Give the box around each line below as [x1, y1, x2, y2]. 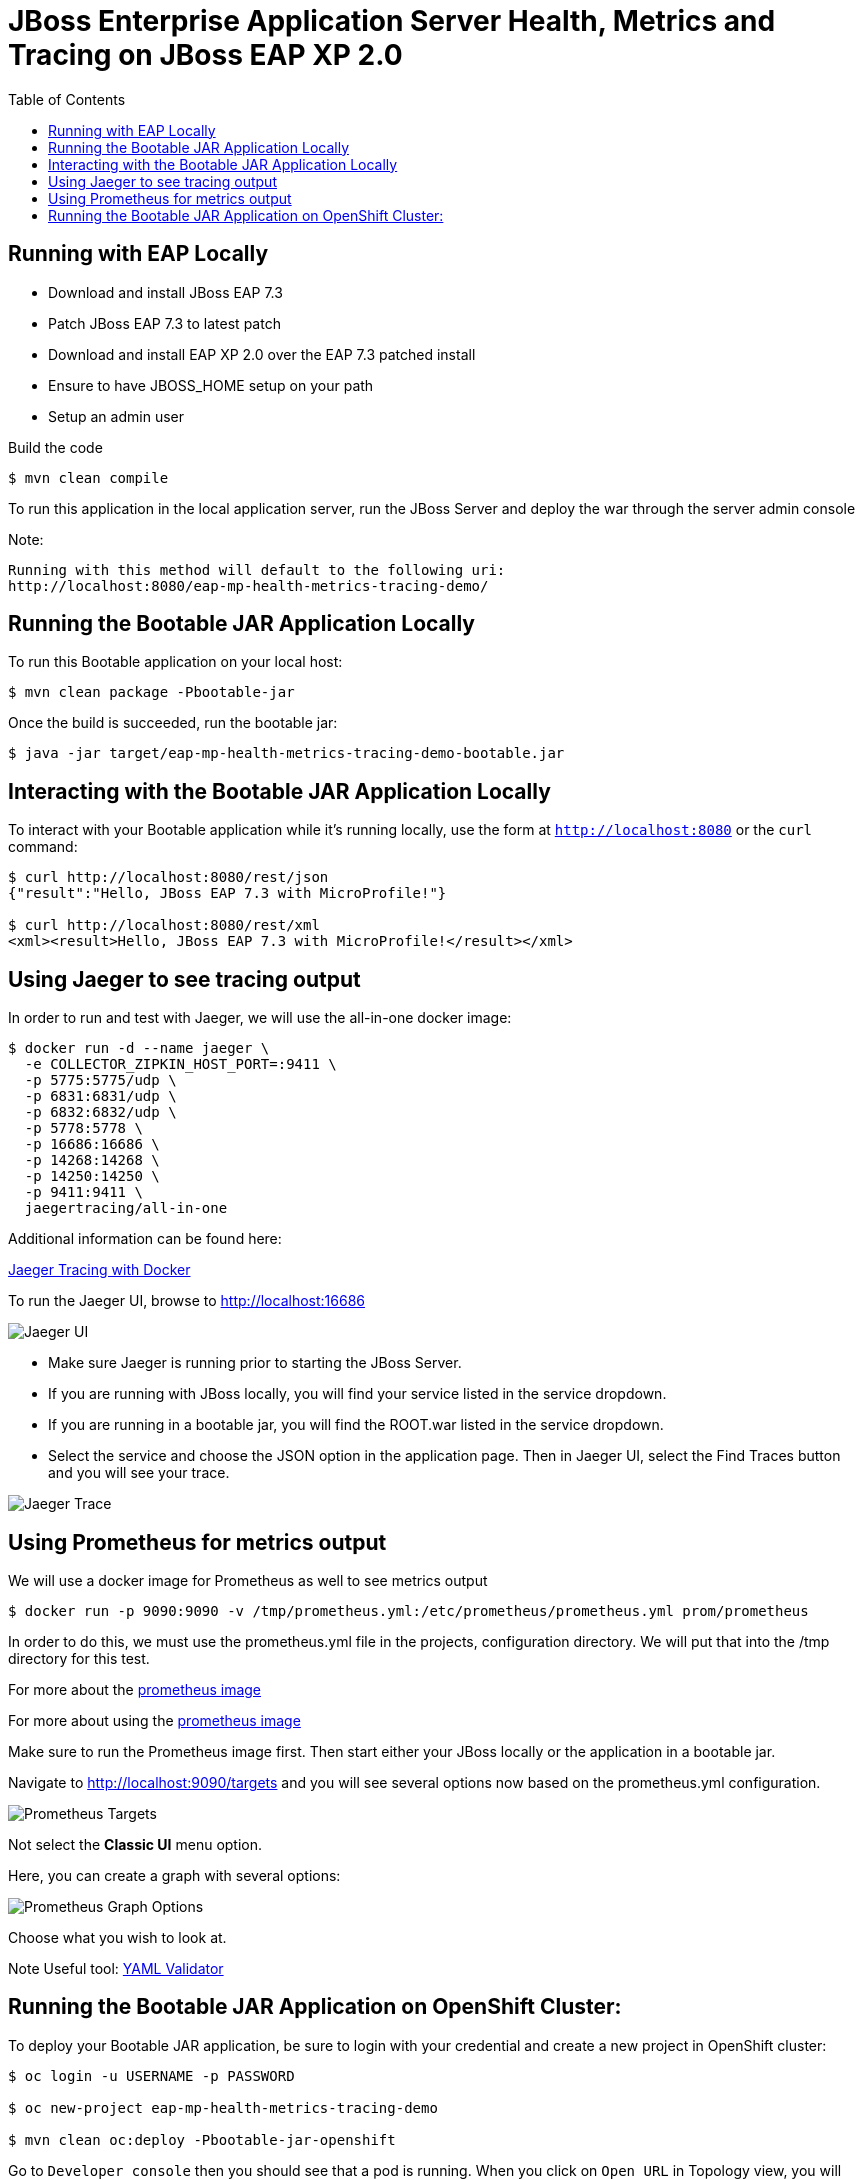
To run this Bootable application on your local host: [8, 653, 343, 671]
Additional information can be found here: [8, 1230, 282, 1248]
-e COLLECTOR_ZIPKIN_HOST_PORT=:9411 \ [24, 1056, 337, 1073]
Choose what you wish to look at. [8, 1928, 227, 1946]
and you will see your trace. [48, 1464, 230, 1482]
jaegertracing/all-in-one [24, 1200, 228, 1217]
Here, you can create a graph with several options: [8, 1866, 341, 1884]
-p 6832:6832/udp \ [24, 1104, 177, 1121]
